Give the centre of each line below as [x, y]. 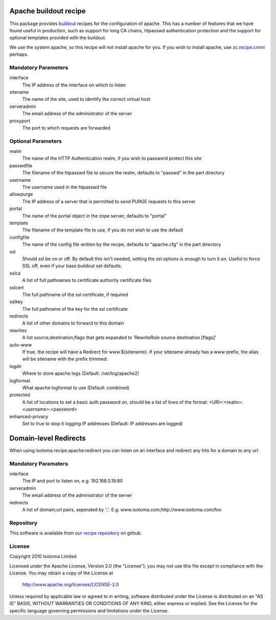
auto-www [21, 345]
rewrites [18, 330]
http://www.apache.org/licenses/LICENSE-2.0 [71, 585]
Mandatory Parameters [39, 68]
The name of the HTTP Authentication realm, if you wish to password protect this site [112, 158]
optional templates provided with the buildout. [58, 38]
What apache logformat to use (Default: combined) [76, 388]
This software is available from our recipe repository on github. [76, 533]
